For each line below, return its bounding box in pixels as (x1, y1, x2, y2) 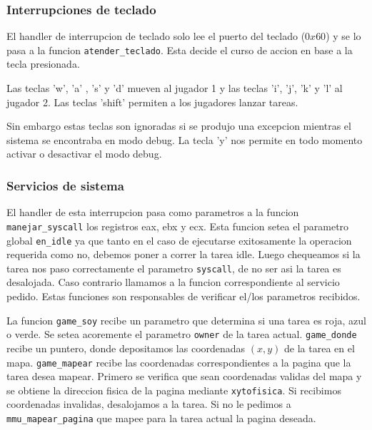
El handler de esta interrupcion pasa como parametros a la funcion (6, 205, 299, 220)
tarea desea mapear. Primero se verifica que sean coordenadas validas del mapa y (6, 369, 362, 384)
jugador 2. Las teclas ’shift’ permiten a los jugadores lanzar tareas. (6, 94, 298, 109)
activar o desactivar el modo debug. (6, 146, 162, 161)
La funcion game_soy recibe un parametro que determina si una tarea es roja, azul (6, 312, 366, 327)
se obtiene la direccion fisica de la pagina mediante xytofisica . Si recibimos (6, 382, 341, 397)
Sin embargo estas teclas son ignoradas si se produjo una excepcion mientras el (6, 118, 351, 133)
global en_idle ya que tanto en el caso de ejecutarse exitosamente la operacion (6, 232, 352, 247)
